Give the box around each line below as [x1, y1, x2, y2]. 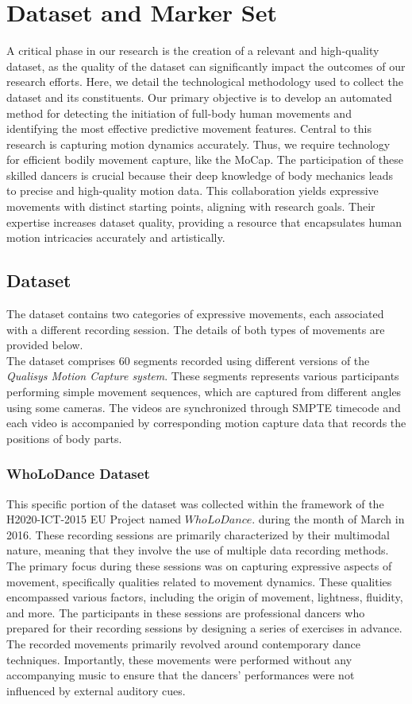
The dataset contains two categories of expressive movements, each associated [6, 305, 384, 322]
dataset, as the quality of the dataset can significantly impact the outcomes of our [6, 57, 406, 74]
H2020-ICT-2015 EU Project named [6, 511, 182, 527]
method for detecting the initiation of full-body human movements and [6, 104, 352, 121]
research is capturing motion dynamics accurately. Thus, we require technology [6, 135, 391, 152]
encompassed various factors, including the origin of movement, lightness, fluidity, [6, 589, 403, 605]
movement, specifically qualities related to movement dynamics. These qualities [6, 573, 392, 589]
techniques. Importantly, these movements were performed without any [6, 651, 352, 667]
